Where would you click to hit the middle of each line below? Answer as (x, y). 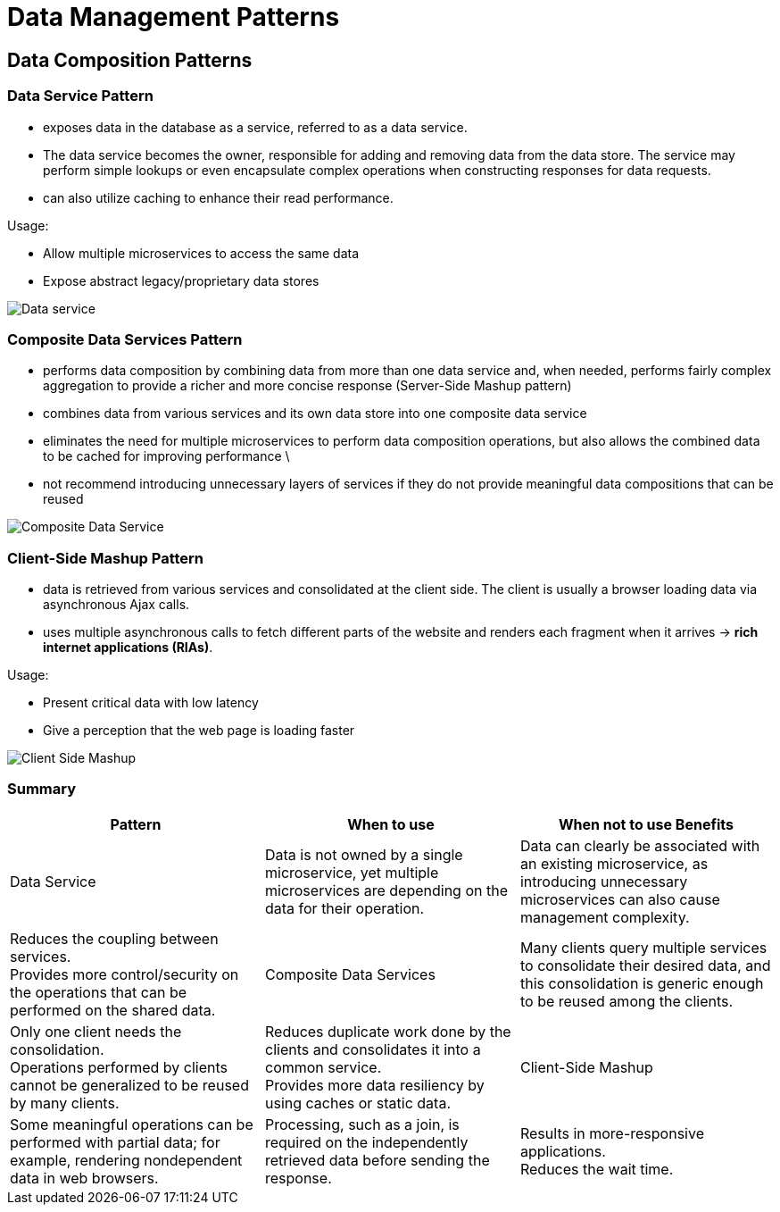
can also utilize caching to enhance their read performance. (218, 197)
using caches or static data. (357, 1103)
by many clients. (65, 1103)
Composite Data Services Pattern (125, 339)
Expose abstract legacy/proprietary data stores (181, 280)
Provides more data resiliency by (374, 1085)
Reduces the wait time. (597, 1169)
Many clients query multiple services (643, 947)
